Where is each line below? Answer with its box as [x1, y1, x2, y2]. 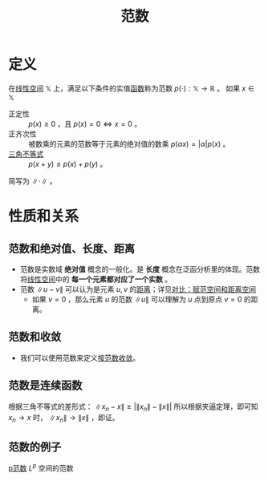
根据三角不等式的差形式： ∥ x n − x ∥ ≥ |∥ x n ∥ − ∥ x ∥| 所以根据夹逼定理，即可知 [8, 402, 258, 413]
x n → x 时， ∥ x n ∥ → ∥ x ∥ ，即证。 [8, 413, 120, 425]
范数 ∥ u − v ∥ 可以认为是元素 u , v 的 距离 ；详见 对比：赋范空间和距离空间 [19, 284, 257, 293]
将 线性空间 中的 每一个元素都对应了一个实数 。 [19, 274, 173, 284]
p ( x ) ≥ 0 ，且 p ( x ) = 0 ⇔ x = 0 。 [28, 119, 142, 128]
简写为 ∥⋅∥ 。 [8, 176, 58, 185]
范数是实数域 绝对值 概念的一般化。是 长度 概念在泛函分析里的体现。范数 [19, 264, 261, 273]
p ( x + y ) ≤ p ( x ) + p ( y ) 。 [28, 159, 108, 168]
